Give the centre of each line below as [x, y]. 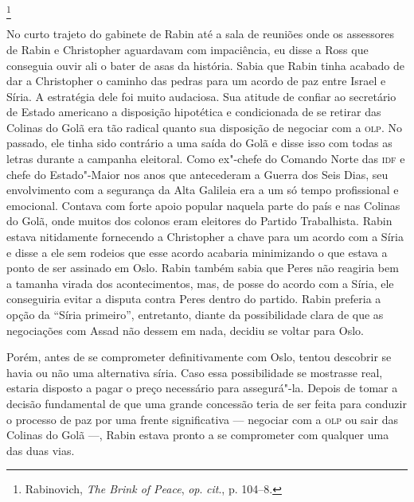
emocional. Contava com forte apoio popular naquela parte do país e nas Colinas [203, 205]
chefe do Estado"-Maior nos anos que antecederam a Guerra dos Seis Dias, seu [197, 174]
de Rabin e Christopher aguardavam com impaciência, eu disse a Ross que [187, 49]
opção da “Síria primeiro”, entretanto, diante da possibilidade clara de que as [195, 315]
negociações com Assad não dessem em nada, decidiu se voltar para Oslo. [185, 330]
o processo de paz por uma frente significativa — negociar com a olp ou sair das [202, 419]
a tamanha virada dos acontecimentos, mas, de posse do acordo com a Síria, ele [200, 283]
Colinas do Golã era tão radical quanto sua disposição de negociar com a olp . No [204, 127]
